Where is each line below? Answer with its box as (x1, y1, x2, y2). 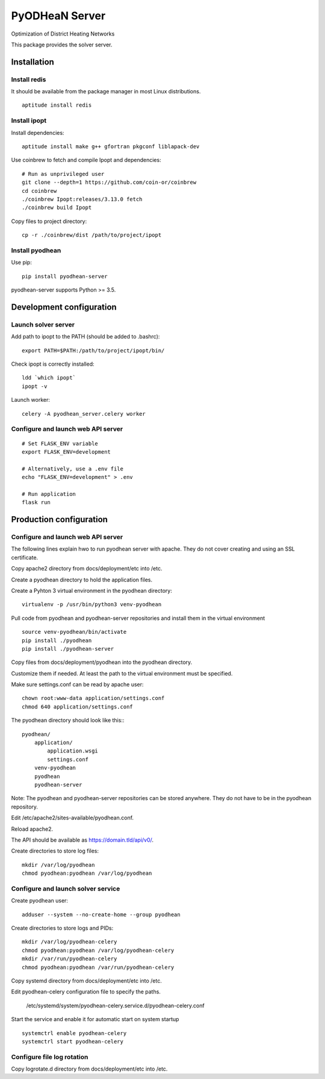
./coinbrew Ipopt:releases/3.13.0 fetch (22, 196, 143, 202)
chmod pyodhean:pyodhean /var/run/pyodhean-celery (22, 964, 175, 971)
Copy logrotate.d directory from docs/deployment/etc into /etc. (11, 1065, 168, 1072)
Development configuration (11, 302, 117, 312)
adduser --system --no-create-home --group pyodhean (22, 911, 181, 918)
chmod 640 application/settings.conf (22, 703, 134, 710)
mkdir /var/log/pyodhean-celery (22, 939, 117, 945)
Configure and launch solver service (11, 884, 120, 893)
